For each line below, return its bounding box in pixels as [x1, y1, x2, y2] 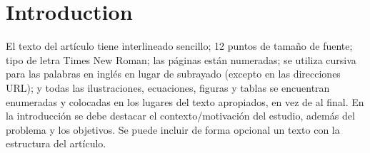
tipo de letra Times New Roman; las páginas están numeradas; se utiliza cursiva [6, 52, 356, 67]
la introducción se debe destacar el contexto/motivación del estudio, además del [6, 108, 355, 123]
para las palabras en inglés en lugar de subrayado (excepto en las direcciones [6, 66, 341, 81]
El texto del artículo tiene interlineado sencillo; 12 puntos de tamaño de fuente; [6, 38, 353, 53]
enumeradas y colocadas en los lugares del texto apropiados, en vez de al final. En [6, 94, 364, 109]
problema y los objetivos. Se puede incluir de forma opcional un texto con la [6, 122, 340, 137]
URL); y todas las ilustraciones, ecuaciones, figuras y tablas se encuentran [6, 80, 330, 95]
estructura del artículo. [6, 136, 106, 151]
